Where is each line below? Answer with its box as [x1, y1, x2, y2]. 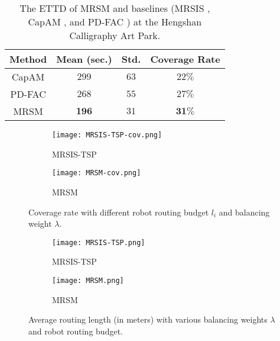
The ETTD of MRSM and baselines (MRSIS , [19, 1, 210, 15]
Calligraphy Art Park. [69, 28, 161, 42]
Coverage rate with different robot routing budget [28, 205, 209, 218]
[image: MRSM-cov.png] [52, 169, 141, 178]
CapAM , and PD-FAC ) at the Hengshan [28, 15, 202, 28]
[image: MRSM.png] [52, 276, 124, 285]
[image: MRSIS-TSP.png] [52, 238, 145, 247]
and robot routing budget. [28, 324, 123, 337]
